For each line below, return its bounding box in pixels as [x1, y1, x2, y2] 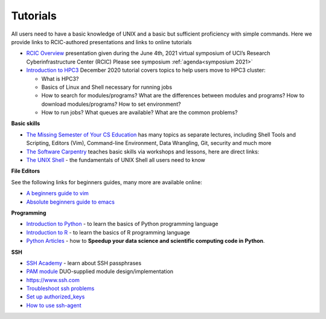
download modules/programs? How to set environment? [41, 100, 181, 108]
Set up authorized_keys [26, 293, 85, 300]
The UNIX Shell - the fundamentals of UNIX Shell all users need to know [26, 156, 205, 164]
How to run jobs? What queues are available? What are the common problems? [41, 109, 238, 116]
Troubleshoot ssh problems [26, 285, 95, 292]
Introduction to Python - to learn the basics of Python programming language [26, 221, 219, 228]
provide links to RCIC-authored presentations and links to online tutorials [11, 38, 192, 45]
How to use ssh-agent [26, 301, 81, 309]
